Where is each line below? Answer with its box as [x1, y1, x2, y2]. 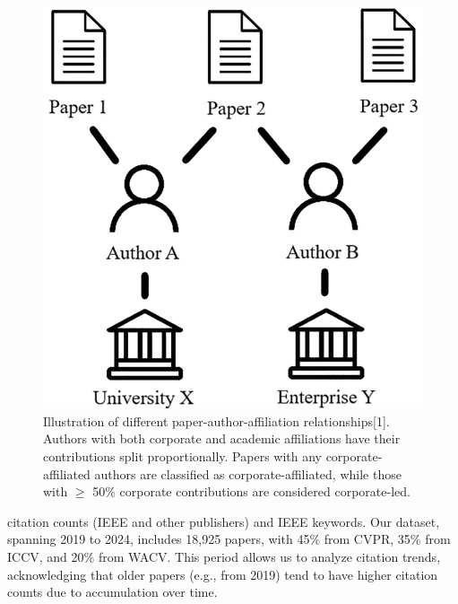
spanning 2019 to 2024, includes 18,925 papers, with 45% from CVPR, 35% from [7, 530, 451, 548]
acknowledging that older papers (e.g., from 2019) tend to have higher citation [7, 565, 438, 583]
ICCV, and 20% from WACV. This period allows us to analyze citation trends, [7, 547, 441, 566]
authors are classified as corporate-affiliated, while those [94, 464, 402, 483]
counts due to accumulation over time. [7, 582, 218, 601]
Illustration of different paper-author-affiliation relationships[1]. [43, 411, 390, 430]
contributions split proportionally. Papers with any [43, 447, 322, 466]
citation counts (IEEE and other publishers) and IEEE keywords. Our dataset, [7, 512, 440, 530]
